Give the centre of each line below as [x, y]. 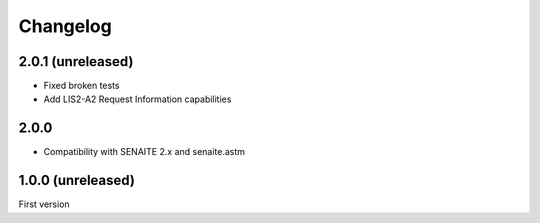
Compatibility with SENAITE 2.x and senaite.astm [144, 152]
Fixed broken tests [81, 86]
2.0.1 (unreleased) [76, 61]
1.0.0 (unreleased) [76, 180]
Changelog [65, 26]
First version [44, 204]
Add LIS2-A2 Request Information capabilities [137, 99]
